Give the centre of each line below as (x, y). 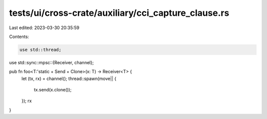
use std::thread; (41, 50)
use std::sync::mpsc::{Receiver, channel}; (51, 62)
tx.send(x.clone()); (53, 90)
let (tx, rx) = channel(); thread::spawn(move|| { (69, 79)
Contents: (19, 37)
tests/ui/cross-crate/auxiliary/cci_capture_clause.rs (119, 13)
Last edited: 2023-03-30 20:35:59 (44, 28)
